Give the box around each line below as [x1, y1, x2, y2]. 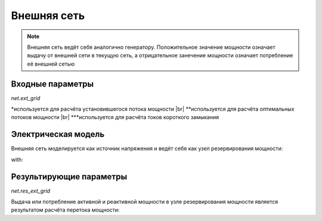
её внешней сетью [27, 60, 75, 67]
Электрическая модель [11, 129, 105, 139]
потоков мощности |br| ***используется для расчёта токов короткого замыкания [11, 114, 219, 121]
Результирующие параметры [11, 172, 128, 182]
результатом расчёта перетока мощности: [11, 206, 120, 214]
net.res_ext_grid [11, 187, 51, 194]
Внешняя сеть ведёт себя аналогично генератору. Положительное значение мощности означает [27, 43, 275, 51]
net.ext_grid [11, 94, 41, 101]
